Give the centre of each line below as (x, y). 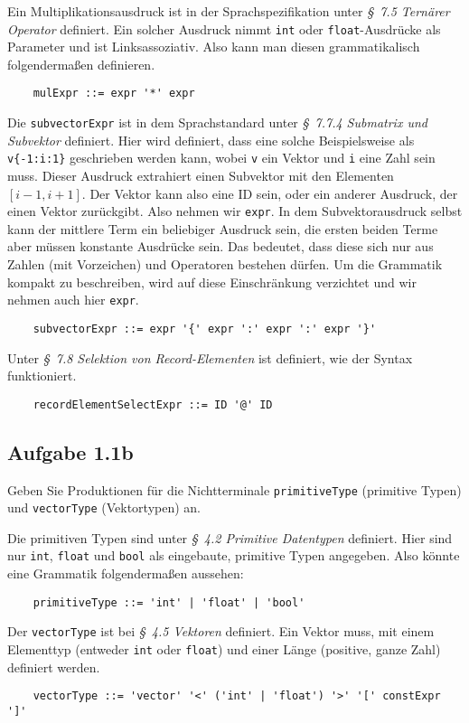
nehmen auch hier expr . (73, 300)
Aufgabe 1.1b (70, 451)
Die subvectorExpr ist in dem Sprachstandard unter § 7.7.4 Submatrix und (217, 122)
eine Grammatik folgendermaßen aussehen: (126, 573)
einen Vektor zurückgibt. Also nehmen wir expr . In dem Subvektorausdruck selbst (235, 211)
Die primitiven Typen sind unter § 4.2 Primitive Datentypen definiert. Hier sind (230, 537)
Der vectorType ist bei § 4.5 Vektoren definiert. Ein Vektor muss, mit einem (221, 631)
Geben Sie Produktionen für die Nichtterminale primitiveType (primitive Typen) (234, 489)
